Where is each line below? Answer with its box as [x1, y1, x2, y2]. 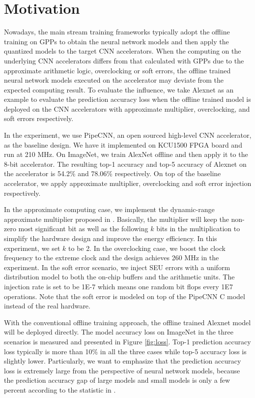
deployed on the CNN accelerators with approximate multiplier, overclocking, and [4, 103, 250, 114]
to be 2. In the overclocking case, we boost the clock [68, 243, 226, 253]
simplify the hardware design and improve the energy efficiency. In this [4, 233, 217, 243]
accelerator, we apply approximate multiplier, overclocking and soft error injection [4, 178, 252, 188]
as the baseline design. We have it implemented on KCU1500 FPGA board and [4, 139, 242, 150]
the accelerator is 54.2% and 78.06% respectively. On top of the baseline [4, 168, 221, 179]
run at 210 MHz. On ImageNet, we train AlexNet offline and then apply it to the [4, 149, 248, 159]
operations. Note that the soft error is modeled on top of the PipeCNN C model [4, 291, 245, 301]
